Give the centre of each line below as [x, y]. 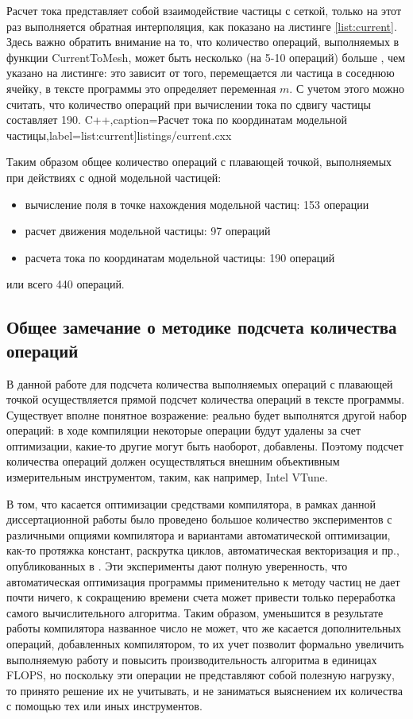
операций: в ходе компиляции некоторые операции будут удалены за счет [184, 430]
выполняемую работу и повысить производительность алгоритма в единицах [192, 659]
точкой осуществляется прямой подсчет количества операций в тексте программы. [206, 399]
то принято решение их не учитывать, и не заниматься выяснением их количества [205, 690]
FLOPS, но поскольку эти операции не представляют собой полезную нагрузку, [201, 675]
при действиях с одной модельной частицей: [114, 177]
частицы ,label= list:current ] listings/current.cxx [119, 135]
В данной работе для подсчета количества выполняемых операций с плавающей [200, 383]
